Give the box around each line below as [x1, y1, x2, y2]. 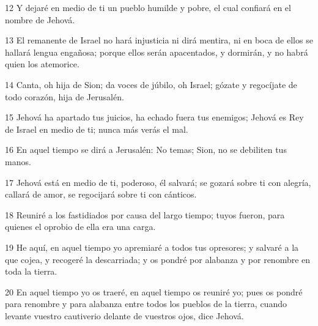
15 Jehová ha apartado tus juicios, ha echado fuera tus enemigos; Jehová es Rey [5, 111, 304, 124]
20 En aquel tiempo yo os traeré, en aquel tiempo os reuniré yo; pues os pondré [5, 285, 303, 298]
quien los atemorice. [5, 57, 79, 70]
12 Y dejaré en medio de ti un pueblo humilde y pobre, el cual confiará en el [5, 1, 291, 13]
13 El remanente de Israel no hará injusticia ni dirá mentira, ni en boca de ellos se [5, 34, 313, 46]
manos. [5, 155, 31, 168]
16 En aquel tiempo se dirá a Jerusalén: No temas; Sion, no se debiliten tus [5, 143, 287, 156]
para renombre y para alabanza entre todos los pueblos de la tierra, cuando [5, 297, 287, 310]
